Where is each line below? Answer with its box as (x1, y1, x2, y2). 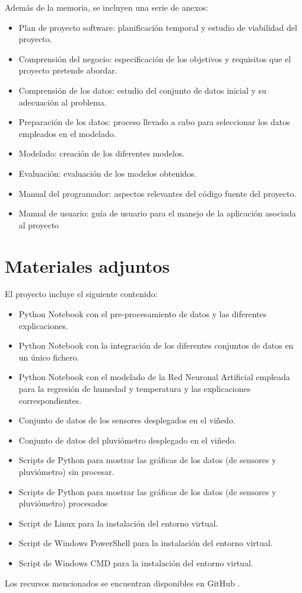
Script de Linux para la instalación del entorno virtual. (18, 517, 218, 529)
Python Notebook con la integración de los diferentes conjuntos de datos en (18, 339, 294, 352)
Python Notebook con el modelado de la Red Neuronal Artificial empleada (18, 371, 290, 383)
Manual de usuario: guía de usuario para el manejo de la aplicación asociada (18, 207, 296, 219)
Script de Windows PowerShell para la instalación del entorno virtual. (18, 537, 273, 549)
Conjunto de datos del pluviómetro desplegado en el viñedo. (18, 433, 237, 446)
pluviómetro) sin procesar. (18, 465, 115, 477)
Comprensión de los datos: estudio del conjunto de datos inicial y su (18, 84, 266, 96)
